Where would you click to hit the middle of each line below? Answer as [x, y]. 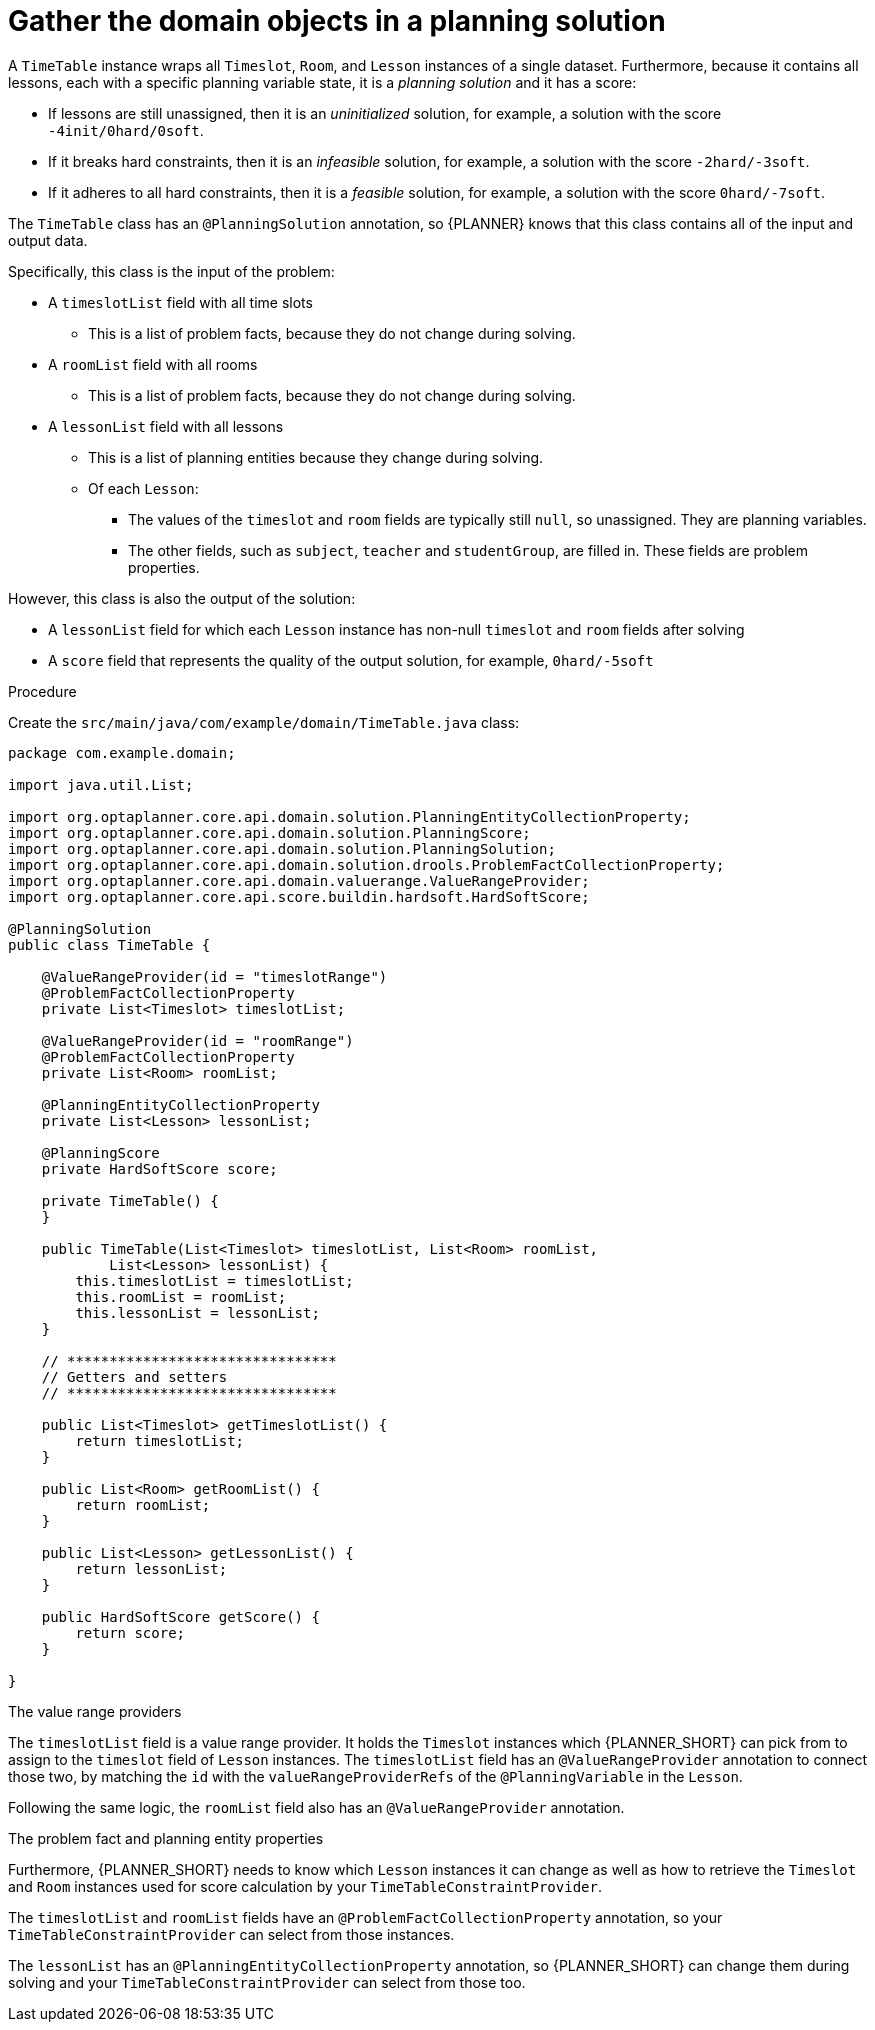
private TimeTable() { [130, 1200]
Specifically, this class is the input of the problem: [171, 271]
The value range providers [95, 1711]
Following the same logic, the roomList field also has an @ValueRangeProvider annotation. [316, 1807]
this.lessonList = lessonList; [197, 1312]
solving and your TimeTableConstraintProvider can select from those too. [267, 1982]
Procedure [42, 691]
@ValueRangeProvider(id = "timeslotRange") [214, 976]
